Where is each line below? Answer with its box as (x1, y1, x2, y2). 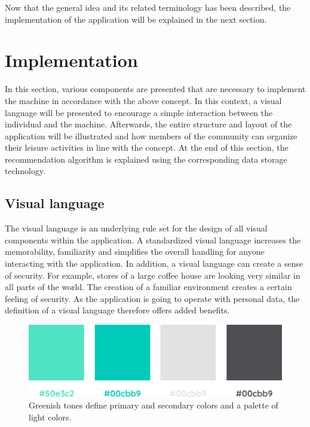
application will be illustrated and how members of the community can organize (5, 129, 297, 142)
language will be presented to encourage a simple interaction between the (5, 106, 273, 118)
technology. (5, 164, 46, 177)
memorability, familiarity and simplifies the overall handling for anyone (5, 245, 265, 258)
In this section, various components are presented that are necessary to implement (5, 83, 306, 95)
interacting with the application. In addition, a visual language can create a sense (5, 257, 303, 270)
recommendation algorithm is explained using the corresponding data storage (5, 152, 287, 165)
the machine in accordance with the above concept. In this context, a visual (5, 94, 282, 106)
